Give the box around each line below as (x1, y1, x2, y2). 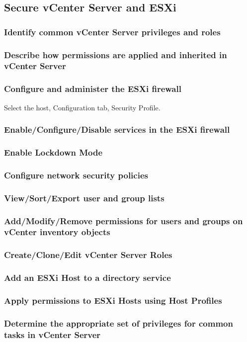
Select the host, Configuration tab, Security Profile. (4, 102, 161, 112)
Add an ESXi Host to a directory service (4, 271, 171, 284)
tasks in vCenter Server (4, 328, 101, 341)
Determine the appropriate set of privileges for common (4, 317, 233, 329)
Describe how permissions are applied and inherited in (4, 48, 227, 61)
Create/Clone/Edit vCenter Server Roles (4, 249, 172, 261)
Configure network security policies (4, 169, 148, 181)
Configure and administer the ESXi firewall (4, 83, 181, 95)
